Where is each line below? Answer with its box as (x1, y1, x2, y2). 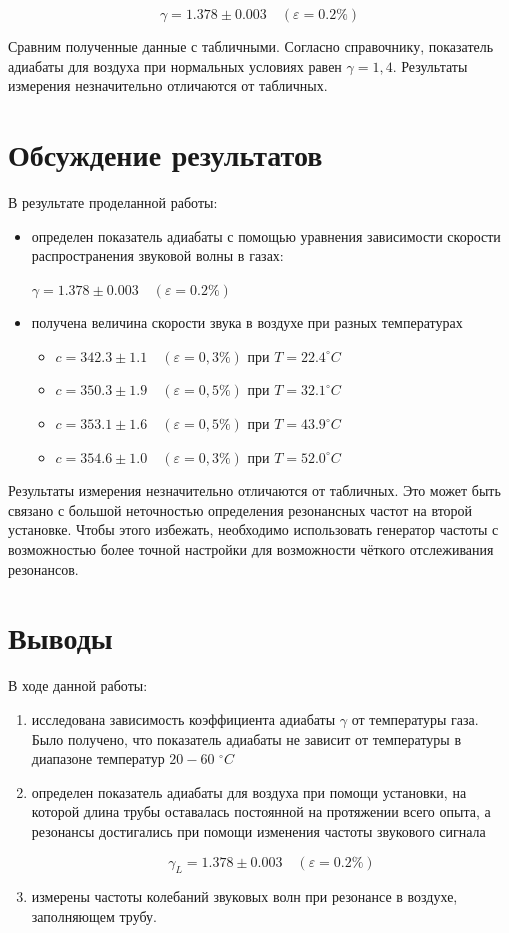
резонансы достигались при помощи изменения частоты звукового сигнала (31, 820, 486, 841)
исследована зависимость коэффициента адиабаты (31, 708, 336, 729)
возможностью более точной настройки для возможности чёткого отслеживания (8, 539, 494, 560)
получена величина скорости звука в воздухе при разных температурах (31, 312, 463, 333)
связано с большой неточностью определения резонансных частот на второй (8, 499, 473, 520)
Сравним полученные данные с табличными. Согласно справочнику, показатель (8, 36, 494, 56)
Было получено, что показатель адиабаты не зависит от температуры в (31, 728, 462, 749)
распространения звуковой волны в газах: (31, 245, 284, 266)
